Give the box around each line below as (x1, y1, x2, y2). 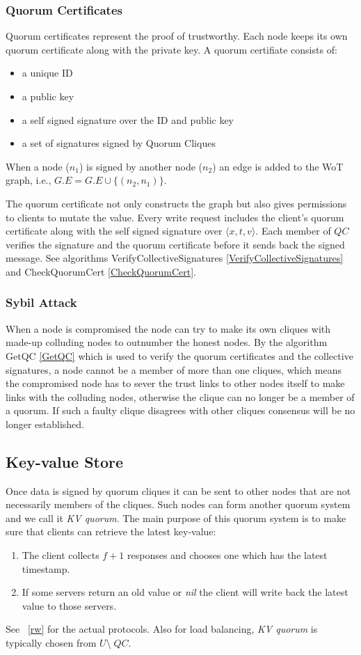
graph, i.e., (6, 173, 51, 187)
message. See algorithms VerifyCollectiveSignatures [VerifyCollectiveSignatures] (6, 251, 344, 265)
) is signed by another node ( (79, 159, 203, 173)
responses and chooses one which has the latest (127, 548, 328, 562)
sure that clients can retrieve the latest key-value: (6, 524, 216, 539)
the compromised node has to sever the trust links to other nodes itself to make (6, 376, 345, 390)
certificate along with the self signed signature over (6, 223, 223, 238)
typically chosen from (6, 636, 97, 650)
